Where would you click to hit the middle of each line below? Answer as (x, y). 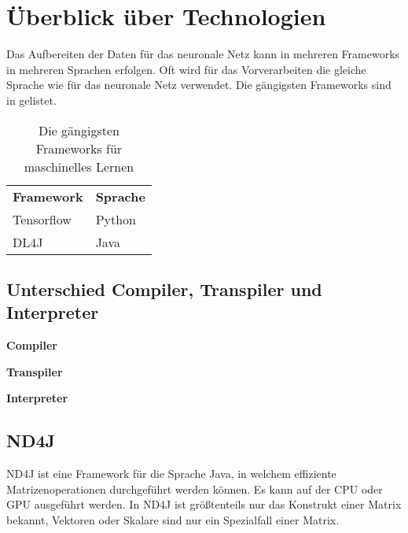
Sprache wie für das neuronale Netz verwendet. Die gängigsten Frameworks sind (199, 85)
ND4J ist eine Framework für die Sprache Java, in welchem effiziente (171, 474)
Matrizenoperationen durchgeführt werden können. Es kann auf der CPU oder (195, 489)
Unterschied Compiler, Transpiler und (164, 289)
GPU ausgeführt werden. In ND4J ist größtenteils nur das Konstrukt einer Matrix (204, 504)
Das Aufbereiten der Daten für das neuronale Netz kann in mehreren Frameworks (203, 54)
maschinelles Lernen (79, 166)
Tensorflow (42, 219)
